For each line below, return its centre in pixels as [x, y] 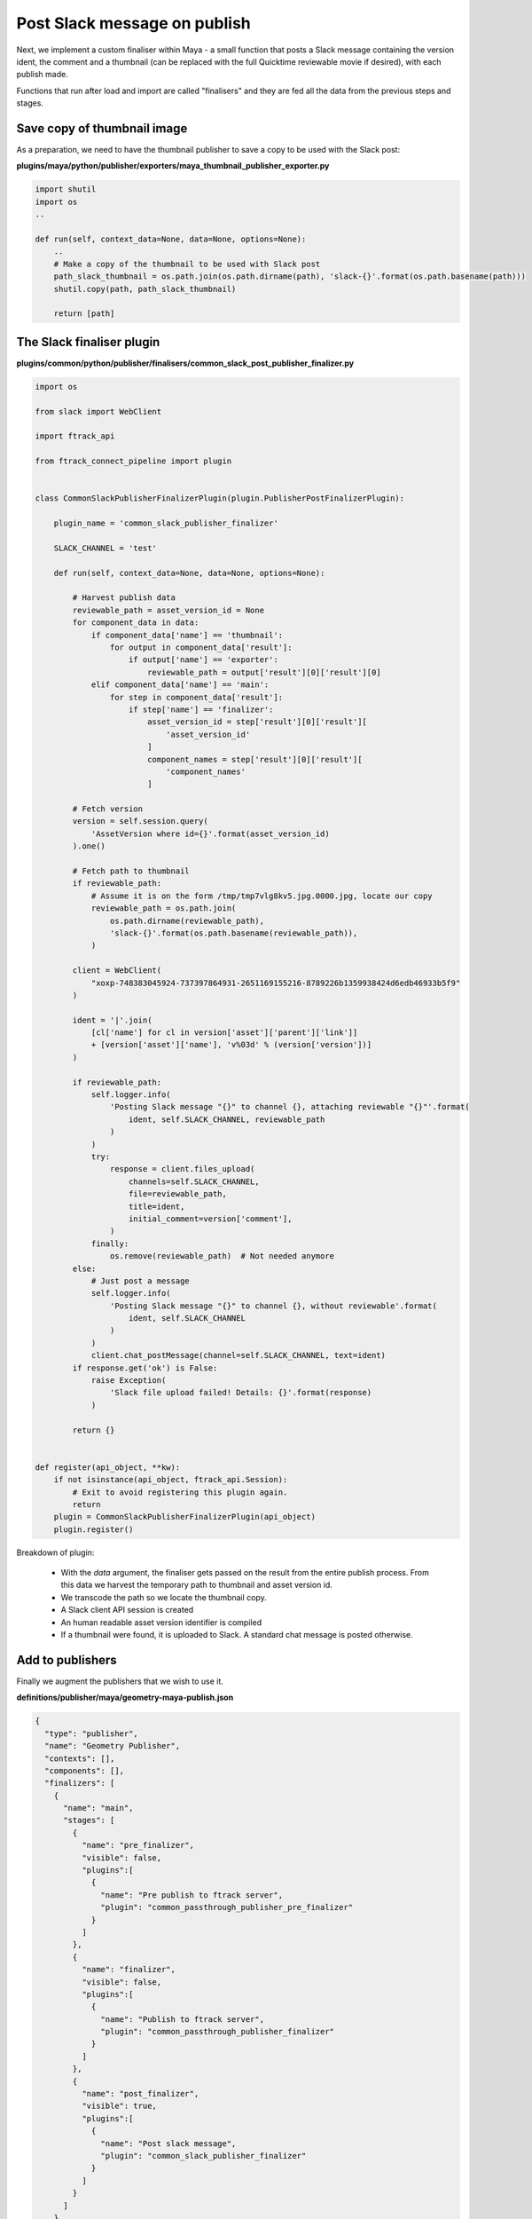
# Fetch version [108, 809]
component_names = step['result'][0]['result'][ [254, 759]
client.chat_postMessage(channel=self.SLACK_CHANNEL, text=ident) [238, 1355]
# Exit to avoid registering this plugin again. [180, 1492]
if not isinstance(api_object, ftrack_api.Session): [171, 1480]
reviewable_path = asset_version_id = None [168, 610]
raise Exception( [129, 1381]
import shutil [66, 190]
